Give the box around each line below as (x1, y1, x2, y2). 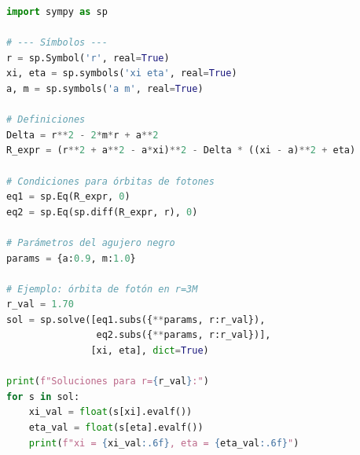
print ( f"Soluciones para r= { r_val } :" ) (6, 376, 209, 387)
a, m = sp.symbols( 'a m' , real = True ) (6, 83, 204, 94)
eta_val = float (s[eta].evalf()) (28, 422, 204, 434)
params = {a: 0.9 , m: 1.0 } (6, 252, 136, 264)
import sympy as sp (6, 6, 108, 17)
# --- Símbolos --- (6, 37, 108, 49)
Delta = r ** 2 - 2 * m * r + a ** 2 (6, 129, 159, 141)
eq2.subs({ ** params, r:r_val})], (96, 329, 271, 341)
